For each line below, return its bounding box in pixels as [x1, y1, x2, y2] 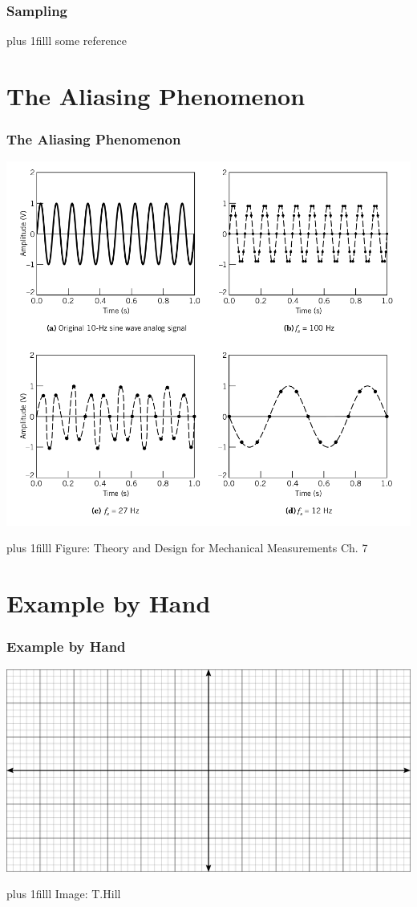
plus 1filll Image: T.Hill [6, 885, 121, 902]
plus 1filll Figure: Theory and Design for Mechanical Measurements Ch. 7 [6, 539, 368, 556]
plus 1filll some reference [6, 32, 127, 49]
